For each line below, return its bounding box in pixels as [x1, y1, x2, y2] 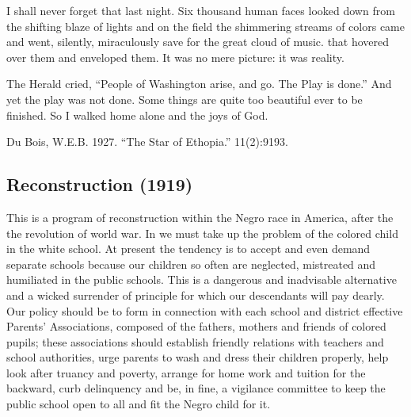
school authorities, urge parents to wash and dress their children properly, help [6, 349, 389, 365]
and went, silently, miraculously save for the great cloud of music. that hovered [6, 33, 390, 50]
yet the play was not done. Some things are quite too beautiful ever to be [6, 90, 363, 107]
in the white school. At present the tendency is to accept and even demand [6, 240, 371, 257]
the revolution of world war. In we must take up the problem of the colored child [6, 224, 398, 241]
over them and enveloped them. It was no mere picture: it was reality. [6, 48, 344, 65]
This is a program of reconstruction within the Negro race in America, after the [6, 208, 394, 225]
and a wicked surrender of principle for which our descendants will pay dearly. [6, 286, 385, 303]
